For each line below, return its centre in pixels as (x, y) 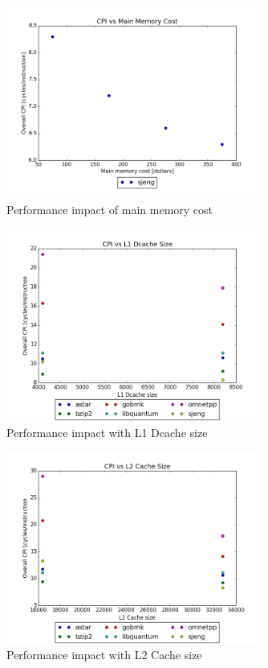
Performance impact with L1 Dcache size (107, 432)
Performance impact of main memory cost (110, 210)
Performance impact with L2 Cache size (104, 655)
